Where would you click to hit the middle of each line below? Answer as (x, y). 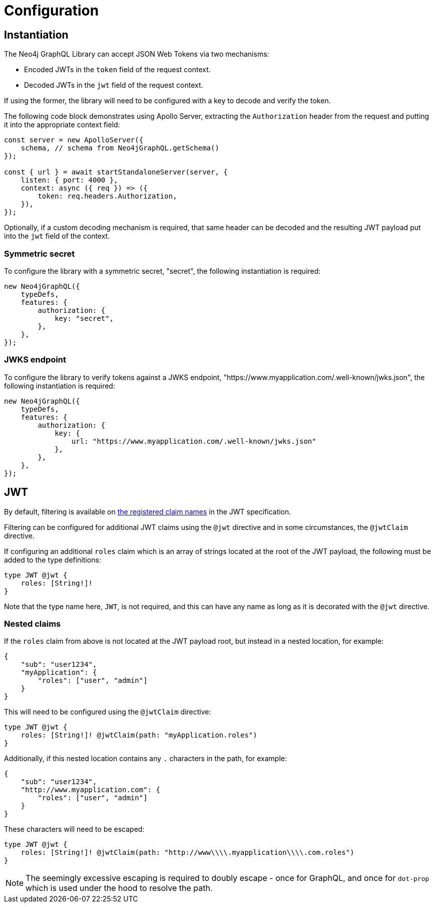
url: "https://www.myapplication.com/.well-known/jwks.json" (194, 441)
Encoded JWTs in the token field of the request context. (117, 70)
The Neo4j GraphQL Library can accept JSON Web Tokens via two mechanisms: (137, 54)
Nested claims (33, 623)
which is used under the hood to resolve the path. (119, 888)
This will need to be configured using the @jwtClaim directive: (108, 712)
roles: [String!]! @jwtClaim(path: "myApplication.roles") (139, 735)
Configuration (52, 11)
